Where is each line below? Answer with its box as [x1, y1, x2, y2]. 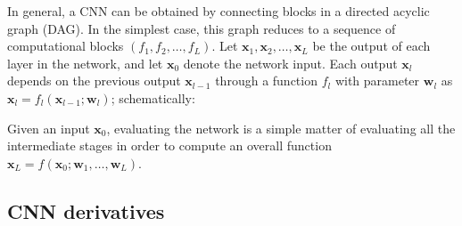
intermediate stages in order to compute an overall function [7, 136, 332, 155]
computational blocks [7, 36, 124, 55]
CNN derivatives [7, 197, 165, 224]
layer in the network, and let [7, 53, 163, 72]
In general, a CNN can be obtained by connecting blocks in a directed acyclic [7, 2, 430, 20]
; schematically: [111, 88, 195, 107]
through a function [215, 71, 318, 90]
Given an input [7, 118, 90, 137]
